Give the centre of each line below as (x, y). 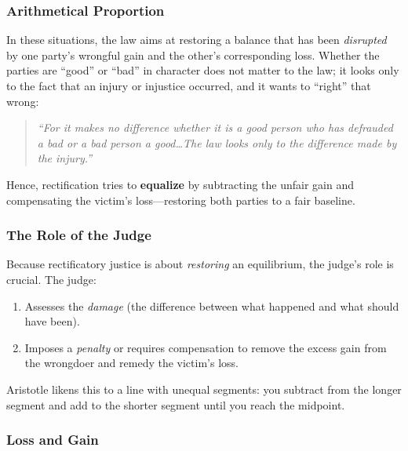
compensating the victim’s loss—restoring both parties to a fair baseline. (181, 200)
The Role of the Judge (79, 235)
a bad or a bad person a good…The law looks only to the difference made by (217, 142)
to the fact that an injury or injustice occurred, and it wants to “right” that (189, 85)
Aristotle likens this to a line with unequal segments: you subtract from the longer (204, 389)
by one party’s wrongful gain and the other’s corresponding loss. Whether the (193, 55)
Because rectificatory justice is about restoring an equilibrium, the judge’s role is (200, 264)
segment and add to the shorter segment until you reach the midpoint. (176, 404)
